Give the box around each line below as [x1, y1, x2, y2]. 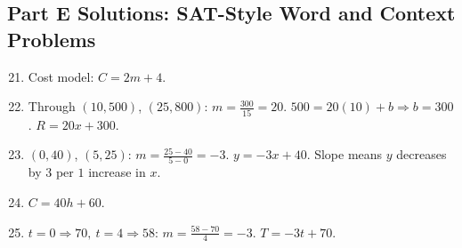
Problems [7, 25, 96, 52]
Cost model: [28, 67, 94, 85]
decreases [396, 145, 447, 164]
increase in [88, 163, 146, 181]
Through [28, 97, 76, 116]
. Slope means [306, 145, 383, 164]
